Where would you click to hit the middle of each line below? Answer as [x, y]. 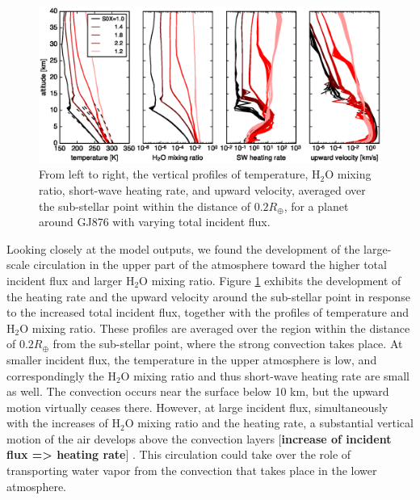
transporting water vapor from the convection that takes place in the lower [192, 471]
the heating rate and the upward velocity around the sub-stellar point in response [208, 296]
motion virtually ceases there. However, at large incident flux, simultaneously [197, 407]
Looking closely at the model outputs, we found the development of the [183, 248]
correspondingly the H [61, 375]
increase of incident [336, 438]
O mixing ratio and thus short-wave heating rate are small [265, 375]
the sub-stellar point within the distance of [145, 206]
